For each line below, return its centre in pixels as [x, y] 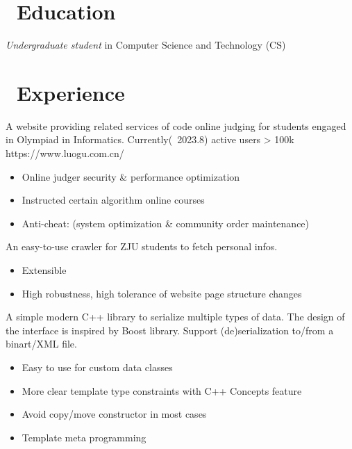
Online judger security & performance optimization [131, 176]
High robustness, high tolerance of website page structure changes [162, 293]
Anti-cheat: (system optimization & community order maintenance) [166, 223]
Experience [71, 92]
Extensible [44, 270]
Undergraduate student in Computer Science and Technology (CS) [146, 45]
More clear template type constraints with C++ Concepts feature [162, 390]
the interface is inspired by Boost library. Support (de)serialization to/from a [170, 330]
